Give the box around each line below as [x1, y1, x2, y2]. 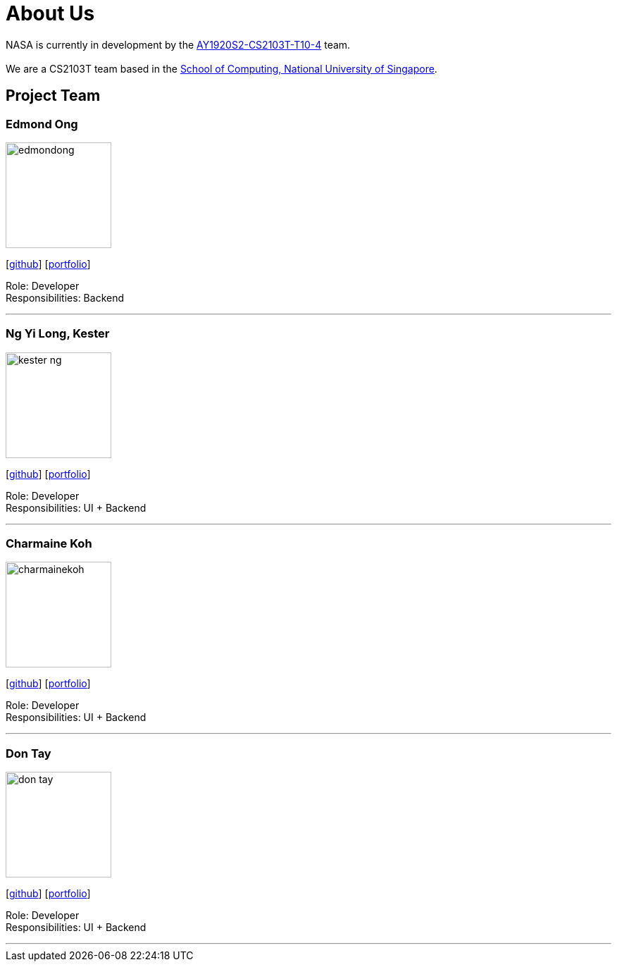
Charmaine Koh [6, 536, 92, 551]
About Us [6, 1, 95, 25]
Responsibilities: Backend [6, 291, 125, 304]
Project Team [6, 87, 101, 105]
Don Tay [6, 746, 51, 760]
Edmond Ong [6, 116, 78, 131]
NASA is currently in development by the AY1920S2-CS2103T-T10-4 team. [6, 38, 351, 51]
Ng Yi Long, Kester [6, 326, 110, 341]
